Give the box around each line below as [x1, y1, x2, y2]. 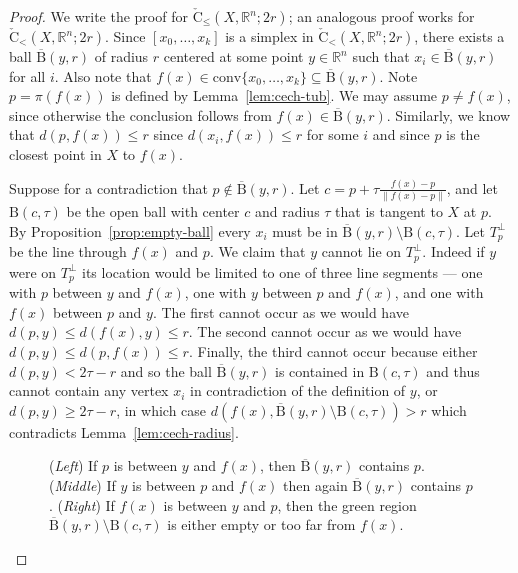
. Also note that [54, 65, 152, 86]
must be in [272, 220, 338, 241]
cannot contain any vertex [9, 380, 169, 401]
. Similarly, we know [386, 104, 511, 125]
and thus [426, 360, 480, 381]
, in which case [116, 399, 207, 420]
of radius [94, 46, 149, 66]
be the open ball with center [66, 201, 240, 222]
